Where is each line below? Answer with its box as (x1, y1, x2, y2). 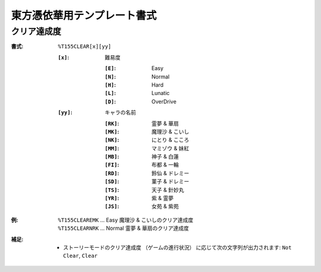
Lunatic (152, 90, 170, 97)
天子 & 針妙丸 (152, 186, 184, 193)
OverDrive (152, 98, 177, 105)
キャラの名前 (105, 109, 136, 116)
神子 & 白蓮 (152, 153, 179, 160)
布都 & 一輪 (152, 161, 179, 169)
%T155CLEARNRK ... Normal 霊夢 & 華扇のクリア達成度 (58, 224, 190, 232)
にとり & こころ (152, 137, 190, 144)
